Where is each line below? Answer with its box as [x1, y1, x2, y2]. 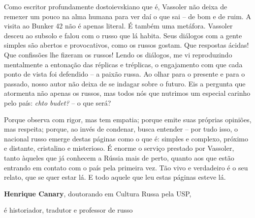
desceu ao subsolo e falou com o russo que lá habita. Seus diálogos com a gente [4, 30, 242, 40]
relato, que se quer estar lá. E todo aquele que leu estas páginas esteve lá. [4, 172, 226, 182]
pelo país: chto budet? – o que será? [4, 97, 111, 108]
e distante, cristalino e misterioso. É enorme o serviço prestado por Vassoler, [4, 143, 234, 153]
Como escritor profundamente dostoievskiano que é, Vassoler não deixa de [4, 1, 227, 11]
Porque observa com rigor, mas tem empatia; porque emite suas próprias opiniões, [4, 114, 252, 124]
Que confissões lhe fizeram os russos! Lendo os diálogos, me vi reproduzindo [4, 49, 232, 59]
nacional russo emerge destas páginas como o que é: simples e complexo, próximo [4, 133, 249, 143]
